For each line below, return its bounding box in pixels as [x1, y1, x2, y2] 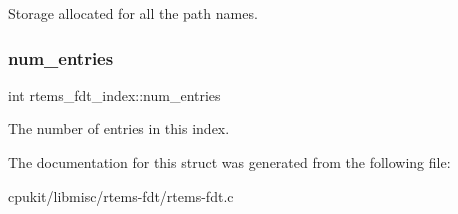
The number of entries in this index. [8, 118, 230, 139]
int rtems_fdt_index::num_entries [8, 84, 221, 105]
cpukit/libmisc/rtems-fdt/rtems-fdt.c [8, 185, 234, 206]
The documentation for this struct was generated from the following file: [8, 152, 451, 172]
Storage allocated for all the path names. [8, 3, 258, 23]
